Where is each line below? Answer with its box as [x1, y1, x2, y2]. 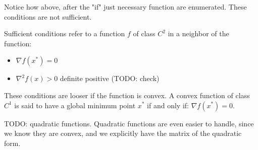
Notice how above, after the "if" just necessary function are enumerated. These [4, 2, 247, 12]
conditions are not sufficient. [4, 11, 92, 22]
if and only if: [147, 100, 189, 110]
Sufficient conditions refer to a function [4, 28, 125, 39]
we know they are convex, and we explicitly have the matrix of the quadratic [4, 128, 242, 138]
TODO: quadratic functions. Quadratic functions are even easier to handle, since [4, 118, 254, 128]
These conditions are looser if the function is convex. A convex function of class [4, 90, 250, 100]
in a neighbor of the [168, 28, 229, 39]
